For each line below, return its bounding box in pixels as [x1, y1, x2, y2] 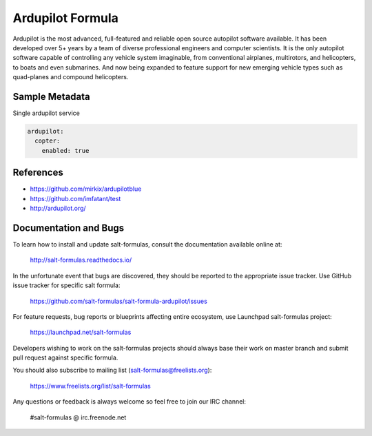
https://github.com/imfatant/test [30, 194, 121, 203]
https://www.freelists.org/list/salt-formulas [30, 382, 151, 390]
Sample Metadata [12, 90, 90, 103]
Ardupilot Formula [12, 10, 118, 25]
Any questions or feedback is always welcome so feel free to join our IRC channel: [12, 397, 247, 406]
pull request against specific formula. [12, 353, 118, 362]
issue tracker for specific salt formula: [12, 281, 121, 289]
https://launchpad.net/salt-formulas [30, 328, 132, 337]
